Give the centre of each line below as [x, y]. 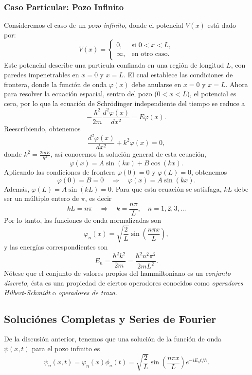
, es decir [98, 198]
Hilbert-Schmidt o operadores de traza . [61, 292]
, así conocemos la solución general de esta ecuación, [128, 154]
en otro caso [150, 54]
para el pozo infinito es [66, 348]
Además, [17, 188]
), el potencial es [212, 94]
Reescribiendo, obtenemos [42, 128]
